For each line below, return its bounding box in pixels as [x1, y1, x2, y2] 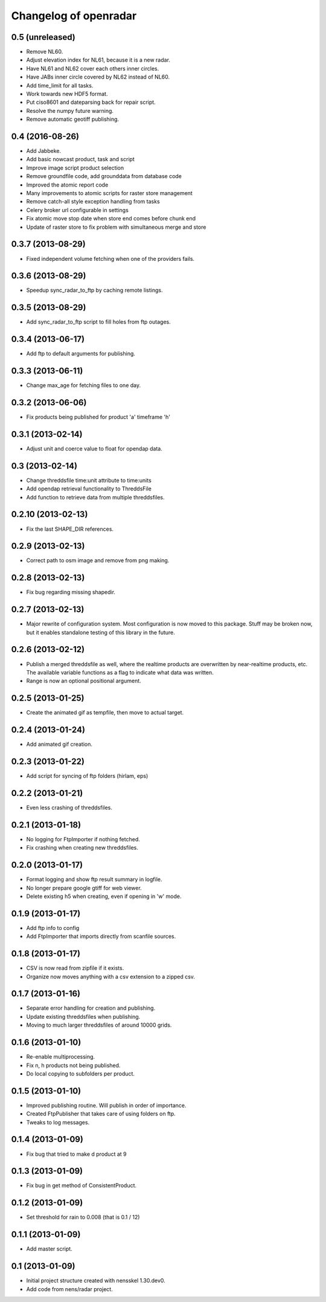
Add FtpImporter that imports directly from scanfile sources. [26, 933, 176, 940]
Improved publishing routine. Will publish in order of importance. [26, 1102, 187, 1109]
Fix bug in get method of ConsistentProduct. [26, 1182, 137, 1189]
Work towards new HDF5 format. [26, 91, 108, 98]
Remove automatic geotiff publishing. [26, 115, 120, 123]
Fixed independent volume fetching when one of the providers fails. [26, 255, 195, 262]
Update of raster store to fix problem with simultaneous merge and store [26, 223, 206, 231]
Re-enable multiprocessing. [26, 1053, 95, 1060]
